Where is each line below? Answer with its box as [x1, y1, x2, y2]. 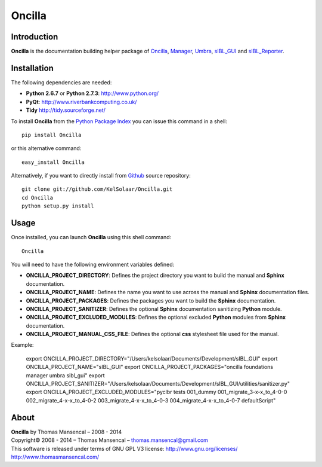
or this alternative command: [11, 145, 82, 152]
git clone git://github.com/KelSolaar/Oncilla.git [21, 186, 173, 193]
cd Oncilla [21, 194, 54, 201]
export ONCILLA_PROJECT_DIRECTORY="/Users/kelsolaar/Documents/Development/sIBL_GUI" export [26, 355, 278, 362]
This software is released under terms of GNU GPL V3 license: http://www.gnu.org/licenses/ [11, 445, 238, 452]
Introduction [11, 32, 58, 42]
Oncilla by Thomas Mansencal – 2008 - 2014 [11, 428, 122, 435]
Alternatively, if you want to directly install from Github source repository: [11, 172, 191, 179]
